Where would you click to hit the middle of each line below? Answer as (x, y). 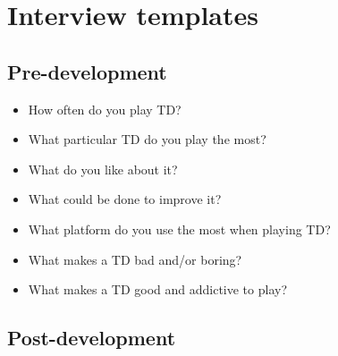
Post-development (92, 338)
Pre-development (87, 71)
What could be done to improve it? (125, 199)
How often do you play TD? (105, 109)
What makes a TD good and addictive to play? (158, 289)
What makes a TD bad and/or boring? (135, 259)
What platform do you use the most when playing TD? (179, 229)
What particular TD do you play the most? (147, 139)
